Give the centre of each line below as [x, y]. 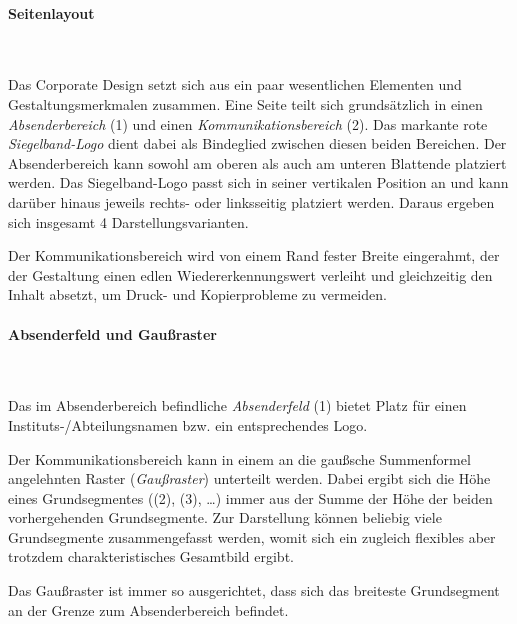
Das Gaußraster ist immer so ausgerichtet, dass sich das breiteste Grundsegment [254, 590]
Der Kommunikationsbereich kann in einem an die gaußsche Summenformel [239, 458]
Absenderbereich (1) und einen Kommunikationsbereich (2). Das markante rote [248, 123]
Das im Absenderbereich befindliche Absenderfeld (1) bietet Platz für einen [237, 405]
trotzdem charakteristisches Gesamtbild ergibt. [151, 556]
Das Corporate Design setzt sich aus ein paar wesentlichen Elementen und [235, 84]
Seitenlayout [51, 12]
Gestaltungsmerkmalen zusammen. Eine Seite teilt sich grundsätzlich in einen [245, 103]
